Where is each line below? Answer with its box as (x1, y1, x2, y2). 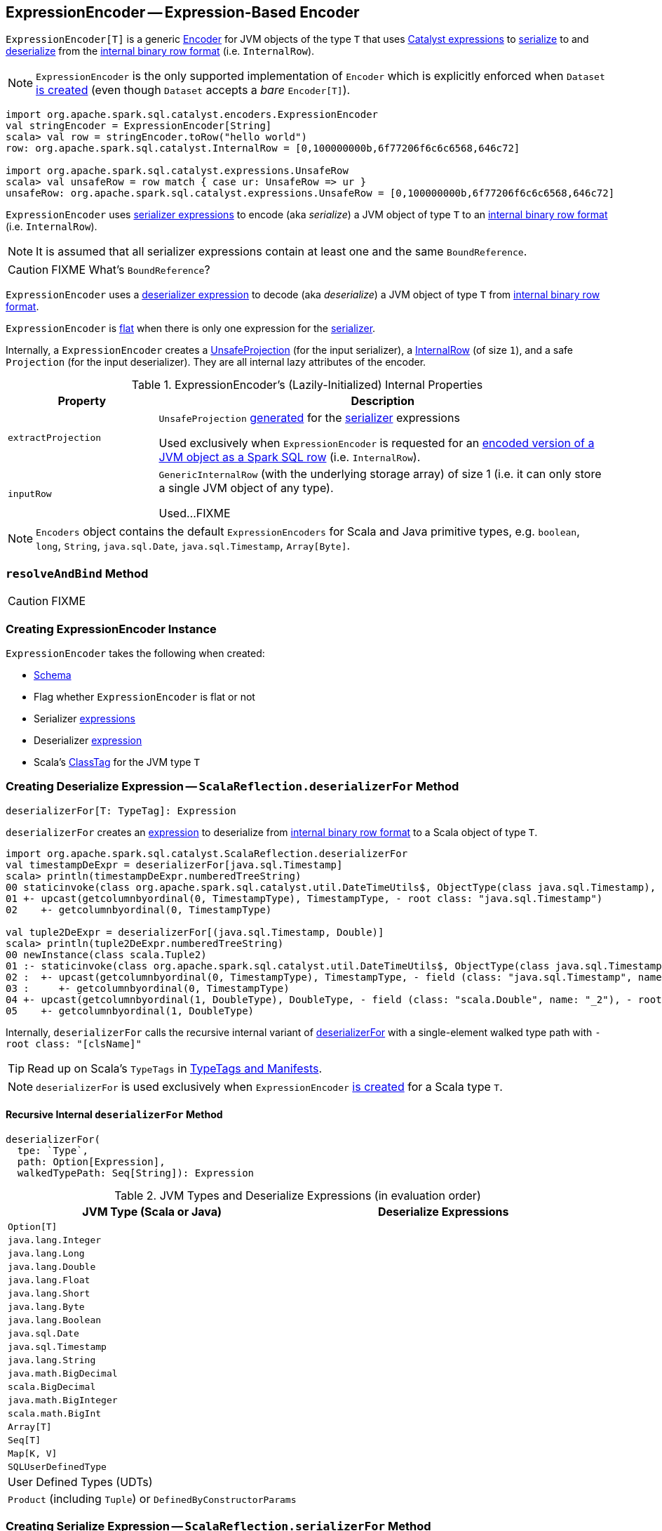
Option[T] (8, 1221, 58, 1232)
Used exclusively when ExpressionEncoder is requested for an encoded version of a (158, 436, 595, 451)
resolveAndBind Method (6, 566, 149, 581)
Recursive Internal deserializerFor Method (6, 1108, 223, 1121)
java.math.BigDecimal (8, 1367, 118, 1379)
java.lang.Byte (8, 1301, 85, 1312)
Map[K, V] (8, 1447, 58, 1459)
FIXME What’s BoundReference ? (51, 263, 210, 277)
